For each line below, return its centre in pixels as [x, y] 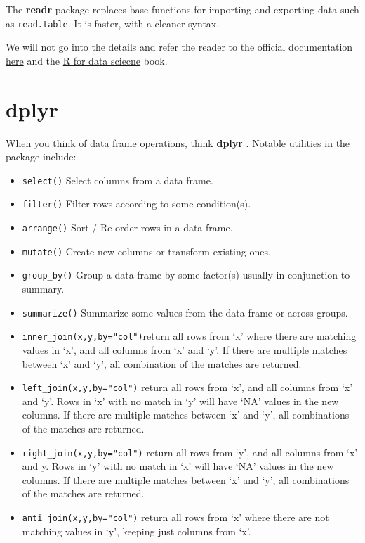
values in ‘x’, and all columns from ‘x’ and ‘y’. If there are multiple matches [185, 349]
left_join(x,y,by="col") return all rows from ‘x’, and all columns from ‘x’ [187, 387]
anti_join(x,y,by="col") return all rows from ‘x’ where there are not [175, 517]
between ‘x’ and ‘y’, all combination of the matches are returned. [162, 363]
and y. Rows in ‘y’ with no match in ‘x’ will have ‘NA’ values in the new [178, 466]
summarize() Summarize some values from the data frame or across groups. [185, 312]
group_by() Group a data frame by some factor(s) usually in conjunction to [186, 275]
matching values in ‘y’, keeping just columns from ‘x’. [137, 531]
